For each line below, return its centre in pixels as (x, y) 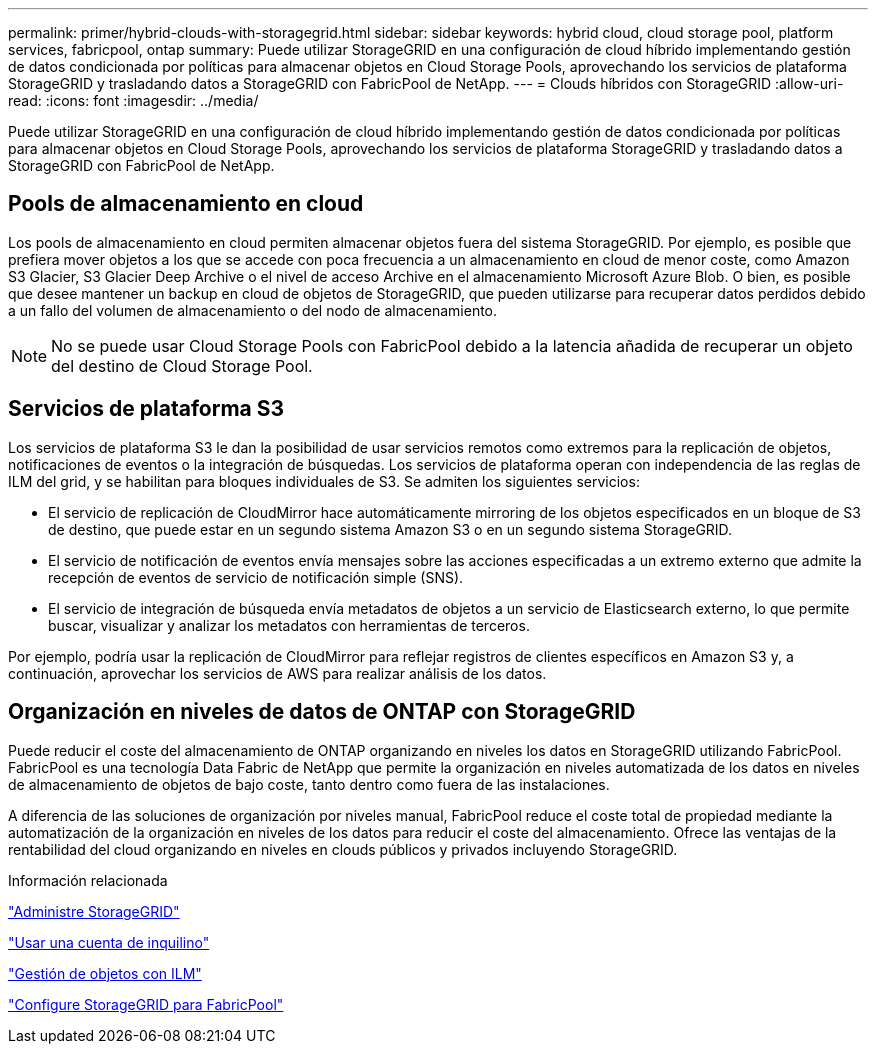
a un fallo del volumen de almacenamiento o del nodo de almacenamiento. (253, 310)
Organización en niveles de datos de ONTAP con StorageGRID (322, 712)
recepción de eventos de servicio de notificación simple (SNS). (256, 577)
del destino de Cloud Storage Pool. (182, 365)
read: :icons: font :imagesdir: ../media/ (133, 100)
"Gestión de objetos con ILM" (105, 973)
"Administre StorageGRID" (94, 911)
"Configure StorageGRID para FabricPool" (146, 1004)
